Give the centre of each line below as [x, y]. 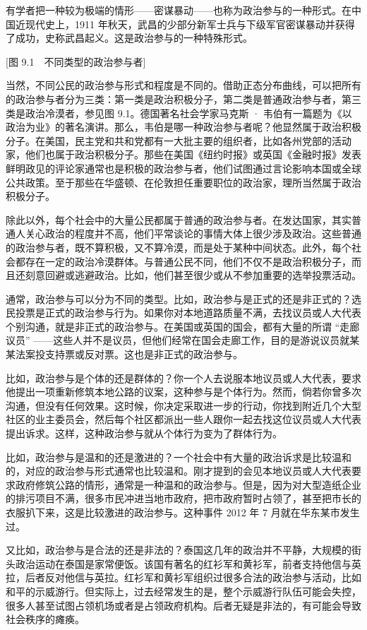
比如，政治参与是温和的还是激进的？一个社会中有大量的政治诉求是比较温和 [179, 457]
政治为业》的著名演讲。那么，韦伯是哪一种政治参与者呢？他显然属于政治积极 [183, 127]
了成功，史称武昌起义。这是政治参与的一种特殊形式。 [129, 38]
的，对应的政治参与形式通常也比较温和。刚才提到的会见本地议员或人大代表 [179, 471]
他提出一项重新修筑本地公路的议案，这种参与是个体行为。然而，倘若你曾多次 [183, 392]
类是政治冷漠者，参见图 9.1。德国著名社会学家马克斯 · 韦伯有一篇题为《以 [179, 113]
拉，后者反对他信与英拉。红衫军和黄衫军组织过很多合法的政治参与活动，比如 [183, 577]
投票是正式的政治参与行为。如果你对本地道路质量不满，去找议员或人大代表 [188, 313]
